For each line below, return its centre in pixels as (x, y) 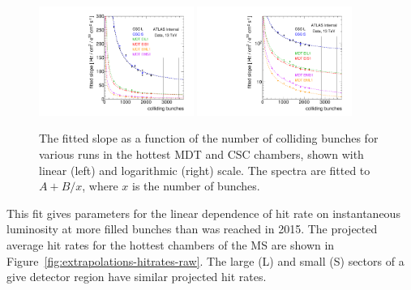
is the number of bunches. (196, 186)
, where (100, 186)
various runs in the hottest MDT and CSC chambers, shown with (201, 154)
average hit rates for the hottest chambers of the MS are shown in (171, 245)
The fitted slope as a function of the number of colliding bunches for (209, 138)
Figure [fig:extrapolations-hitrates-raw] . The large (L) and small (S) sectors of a (205, 260)
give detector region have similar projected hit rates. (137, 277)
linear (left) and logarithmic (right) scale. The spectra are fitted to (205, 170)
